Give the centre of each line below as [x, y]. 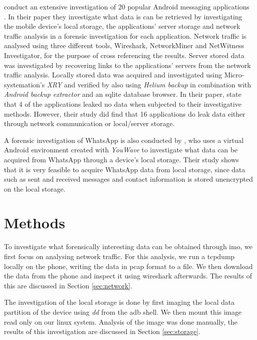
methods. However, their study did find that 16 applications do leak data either [125, 113]
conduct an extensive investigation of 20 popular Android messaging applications [127, 6]
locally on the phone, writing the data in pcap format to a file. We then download [128, 266]
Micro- [234, 75]
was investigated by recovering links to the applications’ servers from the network [128, 65]
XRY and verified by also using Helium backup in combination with [149, 84]
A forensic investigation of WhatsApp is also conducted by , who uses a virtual [124, 140]
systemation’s [25, 84]
